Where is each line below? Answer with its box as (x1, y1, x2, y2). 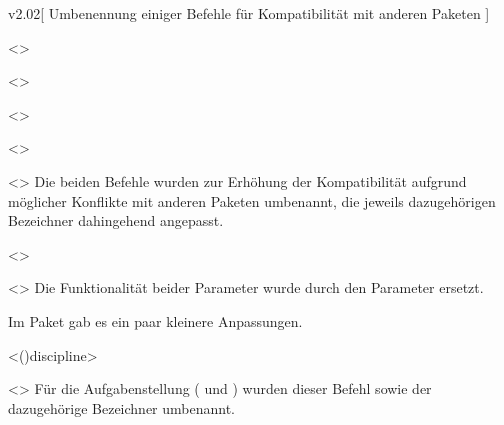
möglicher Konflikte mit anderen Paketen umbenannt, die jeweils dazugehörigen (8, 190, 496, 211)
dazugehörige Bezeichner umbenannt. (8, 397, 235, 418)
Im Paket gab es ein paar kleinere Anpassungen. (8, 310, 303, 331)
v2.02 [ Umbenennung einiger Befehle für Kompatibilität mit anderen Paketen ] (8, 3, 490, 23)
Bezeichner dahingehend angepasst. (8, 210, 224, 231)
